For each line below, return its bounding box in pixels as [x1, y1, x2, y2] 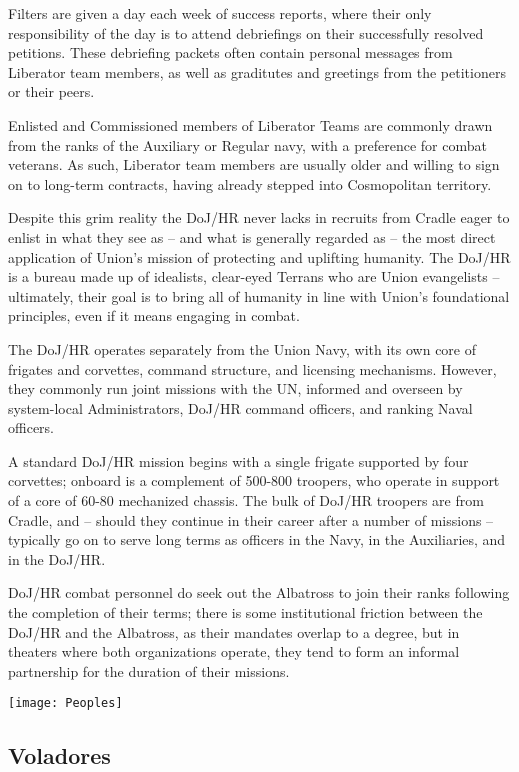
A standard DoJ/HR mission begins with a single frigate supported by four [8, 450, 469, 471]
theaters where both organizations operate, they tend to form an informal [8, 641, 460, 662]
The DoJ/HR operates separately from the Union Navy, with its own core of [8, 338, 477, 359]
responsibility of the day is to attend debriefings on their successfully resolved [8, 22, 484, 43]
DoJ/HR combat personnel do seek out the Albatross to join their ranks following [8, 582, 510, 603]
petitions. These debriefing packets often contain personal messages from [8, 42, 453, 63]
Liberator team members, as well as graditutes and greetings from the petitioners [8, 61, 506, 82]
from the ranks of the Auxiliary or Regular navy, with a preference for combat [8, 134, 487, 155]
